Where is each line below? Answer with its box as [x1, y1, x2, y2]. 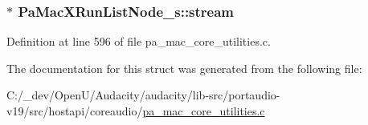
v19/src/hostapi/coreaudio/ [6, 103, 143, 119]
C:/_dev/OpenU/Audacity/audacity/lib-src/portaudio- [6, 87, 280, 103]
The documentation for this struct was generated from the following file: [6, 59, 362, 76]
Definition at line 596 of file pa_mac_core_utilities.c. [6, 33, 271, 50]
